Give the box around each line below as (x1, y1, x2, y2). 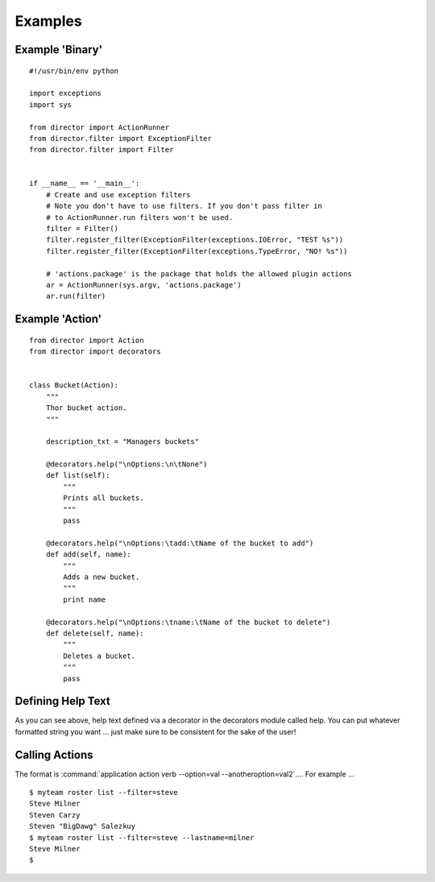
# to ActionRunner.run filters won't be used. (45, 213, 234, 222)
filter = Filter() (45, 224, 119, 234)
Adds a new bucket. (63, 572, 140, 582)
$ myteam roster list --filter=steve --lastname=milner (29, 833, 255, 842)
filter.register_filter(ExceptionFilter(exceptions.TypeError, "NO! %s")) (45, 246, 348, 255)
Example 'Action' (14, 313, 102, 326)
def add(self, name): (45, 550, 132, 559)
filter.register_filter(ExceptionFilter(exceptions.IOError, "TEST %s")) (45, 235, 344, 245)
